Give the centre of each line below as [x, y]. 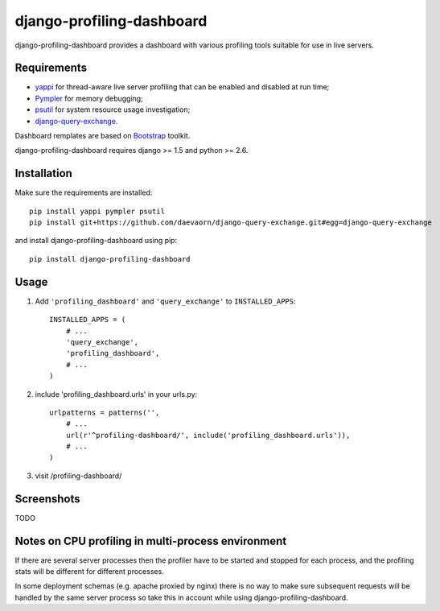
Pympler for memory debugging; [89, 98]
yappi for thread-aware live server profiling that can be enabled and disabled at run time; [182, 87]
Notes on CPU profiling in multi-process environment [151, 541]
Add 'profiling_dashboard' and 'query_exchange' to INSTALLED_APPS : [165, 301]
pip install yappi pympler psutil [97, 211]
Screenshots [47, 499]
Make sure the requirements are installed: [84, 192]
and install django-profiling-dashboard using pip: [96, 241]
